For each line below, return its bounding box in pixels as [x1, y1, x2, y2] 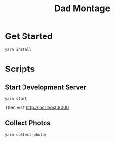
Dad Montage [54, 3, 111, 14]
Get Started [5, 31, 53, 42]
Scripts [5, 64, 35, 74]
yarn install [5, 47, 32, 52]
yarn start [5, 96, 27, 101]
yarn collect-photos [5, 132, 47, 137]
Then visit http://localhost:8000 [5, 105, 69, 110]
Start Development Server [5, 83, 87, 91]
